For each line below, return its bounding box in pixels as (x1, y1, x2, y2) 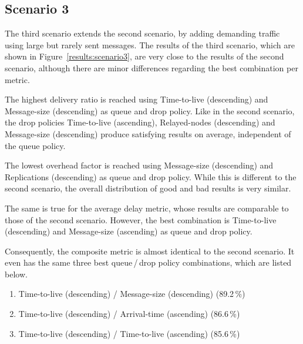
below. (5, 267, 28, 280)
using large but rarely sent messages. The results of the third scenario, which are (5, 38, 295, 51)
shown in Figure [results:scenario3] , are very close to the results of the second (5, 50, 284, 62)
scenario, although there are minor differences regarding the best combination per (5, 61, 298, 74)
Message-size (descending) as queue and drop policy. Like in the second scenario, (5, 104, 295, 117)
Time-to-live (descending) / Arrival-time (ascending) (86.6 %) (18, 307, 240, 320)
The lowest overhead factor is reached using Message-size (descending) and (5, 159, 274, 171)
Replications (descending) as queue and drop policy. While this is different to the (5, 170, 297, 183)
